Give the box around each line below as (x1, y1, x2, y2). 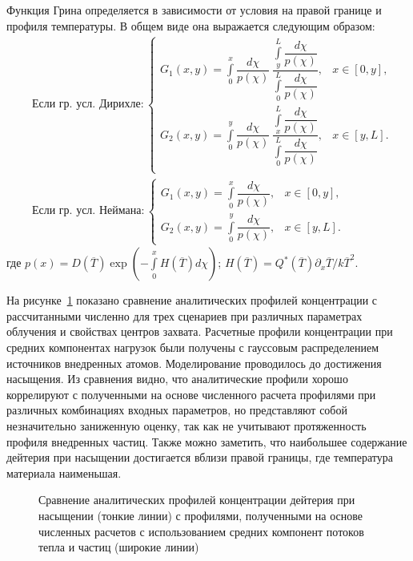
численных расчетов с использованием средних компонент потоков (38, 523, 364, 539)
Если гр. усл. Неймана (31, 205, 142, 217)
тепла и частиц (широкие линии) (38, 539, 199, 555)
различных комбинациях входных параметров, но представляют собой (6, 402, 347, 418)
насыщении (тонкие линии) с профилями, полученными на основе (38, 507, 363, 523)
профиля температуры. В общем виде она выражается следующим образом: (6, 17, 375, 34)
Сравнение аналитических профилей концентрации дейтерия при (38, 491, 355, 508)
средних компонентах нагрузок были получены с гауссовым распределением (6, 339, 379, 356)
